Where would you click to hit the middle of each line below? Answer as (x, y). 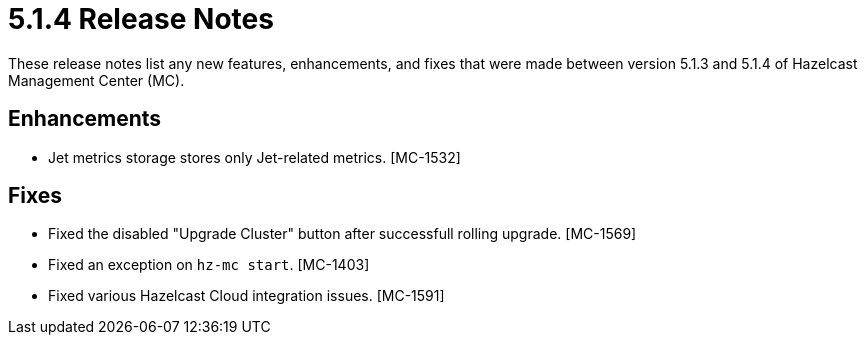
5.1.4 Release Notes (141, 19)
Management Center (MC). (96, 80)
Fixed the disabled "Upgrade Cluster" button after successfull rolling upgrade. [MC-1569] (342, 234)
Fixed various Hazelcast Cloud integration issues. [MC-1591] (246, 296)
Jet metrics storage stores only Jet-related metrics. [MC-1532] (254, 157)
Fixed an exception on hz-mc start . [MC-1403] (209, 265)
